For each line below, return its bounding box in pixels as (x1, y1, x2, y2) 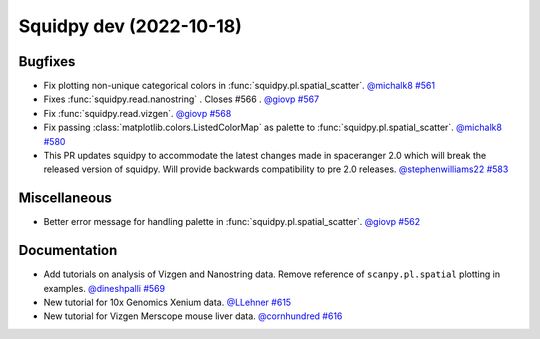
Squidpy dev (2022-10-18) (18, 15, 242, 37)
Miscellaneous (18, 190, 112, 207)
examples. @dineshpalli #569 (43, 282, 165, 294)
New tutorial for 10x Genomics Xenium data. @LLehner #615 (43, 296, 292, 308)
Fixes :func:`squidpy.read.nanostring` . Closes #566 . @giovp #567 (43, 93, 320, 105)
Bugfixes (18, 53, 76, 70)
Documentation (18, 242, 118, 259)
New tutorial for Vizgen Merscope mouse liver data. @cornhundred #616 (43, 310, 343, 322)
